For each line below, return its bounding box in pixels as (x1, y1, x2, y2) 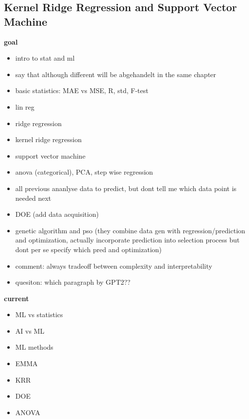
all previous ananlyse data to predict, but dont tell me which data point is (15, 183, 237, 193)
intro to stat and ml (15, 53, 75, 63)
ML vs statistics (15, 309, 63, 320)
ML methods (15, 342, 53, 352)
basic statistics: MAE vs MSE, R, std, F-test (15, 85, 149, 96)
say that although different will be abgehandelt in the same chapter (15, 69, 216, 79)
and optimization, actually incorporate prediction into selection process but (15, 235, 240, 245)
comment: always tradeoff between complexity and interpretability (15, 260, 213, 271)
